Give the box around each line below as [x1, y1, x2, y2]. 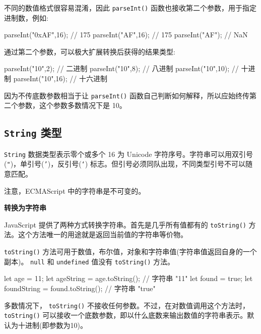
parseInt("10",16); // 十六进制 [13, 73, 108, 84]
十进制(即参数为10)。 [18, 319, 87, 330]
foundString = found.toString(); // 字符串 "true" [4, 283, 156, 293]
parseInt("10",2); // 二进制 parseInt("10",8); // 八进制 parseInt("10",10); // [4, 63, 239, 74]
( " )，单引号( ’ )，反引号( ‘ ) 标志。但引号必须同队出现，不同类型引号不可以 [4, 158, 245, 169]
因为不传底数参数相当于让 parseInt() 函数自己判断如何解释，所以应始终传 [4, 90, 249, 100]
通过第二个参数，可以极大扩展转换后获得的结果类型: [4, 46, 175, 57]
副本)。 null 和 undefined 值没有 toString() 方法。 [4, 256, 175, 266]
